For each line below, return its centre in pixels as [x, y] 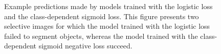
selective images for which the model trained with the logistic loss [107, 26]
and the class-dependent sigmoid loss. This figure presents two [102, 16]
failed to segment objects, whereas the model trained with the [101, 36]
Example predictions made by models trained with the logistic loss [108, 6]
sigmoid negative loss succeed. [85, 46]
